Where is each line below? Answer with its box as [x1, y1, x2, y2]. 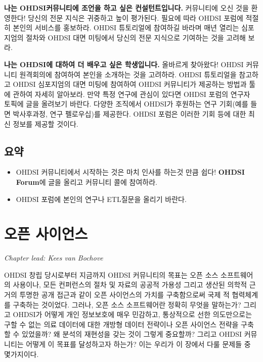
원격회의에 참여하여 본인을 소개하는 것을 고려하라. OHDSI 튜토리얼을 [19, 69, 237, 79]
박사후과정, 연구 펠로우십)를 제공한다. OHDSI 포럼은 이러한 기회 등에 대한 [13, 108, 246, 119]
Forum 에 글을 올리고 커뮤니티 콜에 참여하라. [16, 176, 157, 187]
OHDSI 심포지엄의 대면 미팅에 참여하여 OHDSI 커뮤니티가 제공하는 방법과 [13, 79, 247, 89]
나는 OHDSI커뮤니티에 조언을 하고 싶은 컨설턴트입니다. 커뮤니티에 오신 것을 [4, 3, 249, 13]
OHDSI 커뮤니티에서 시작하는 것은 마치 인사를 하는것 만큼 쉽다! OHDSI [16, 167, 245, 177]
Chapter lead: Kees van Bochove [4, 252, 103, 263]
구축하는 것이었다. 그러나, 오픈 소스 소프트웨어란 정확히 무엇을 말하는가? [13, 299, 241, 309]
